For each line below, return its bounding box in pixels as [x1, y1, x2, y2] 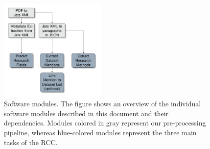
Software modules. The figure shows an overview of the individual [4, 99, 201, 109]
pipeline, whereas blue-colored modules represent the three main [4, 127, 197, 137]
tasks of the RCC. [4, 137, 58, 147]
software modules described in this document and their [4, 108, 169, 118]
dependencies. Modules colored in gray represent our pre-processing [4, 118, 206, 128]
